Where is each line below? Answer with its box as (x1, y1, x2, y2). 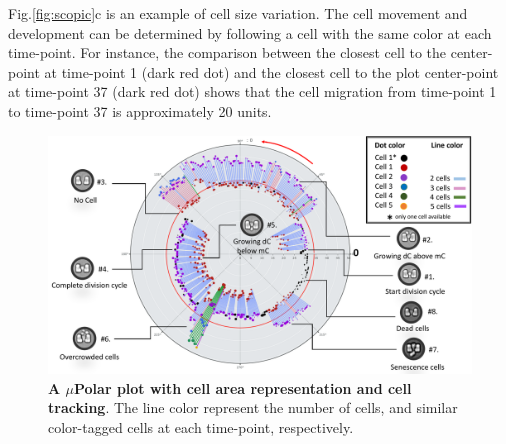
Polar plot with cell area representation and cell (73, 377, 412, 398)
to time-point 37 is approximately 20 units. (8, 100, 272, 121)
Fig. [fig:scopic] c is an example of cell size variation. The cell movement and (8, 3, 468, 23)
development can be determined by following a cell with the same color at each (8, 22, 492, 43)
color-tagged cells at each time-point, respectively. (48, 416, 354, 437)
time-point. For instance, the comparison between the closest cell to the (8, 42, 447, 63)
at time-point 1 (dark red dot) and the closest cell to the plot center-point (44, 61, 499, 82)
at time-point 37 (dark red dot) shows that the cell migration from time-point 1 (8, 81, 497, 102)
